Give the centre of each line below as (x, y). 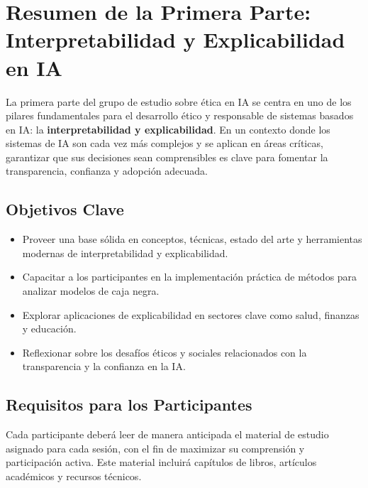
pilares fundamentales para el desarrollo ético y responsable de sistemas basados (180, 115)
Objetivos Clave (65, 209)
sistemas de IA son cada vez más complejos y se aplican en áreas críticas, (165, 143)
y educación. (49, 329)
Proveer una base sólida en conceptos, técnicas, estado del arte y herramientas (192, 239)
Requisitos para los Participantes (129, 405)
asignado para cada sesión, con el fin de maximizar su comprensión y (155, 448)
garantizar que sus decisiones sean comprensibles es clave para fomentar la (167, 157)
